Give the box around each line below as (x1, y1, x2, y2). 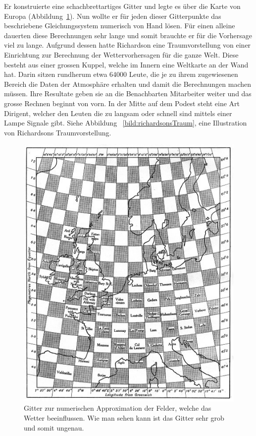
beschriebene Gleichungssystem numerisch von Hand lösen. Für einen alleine (4, 20, 235, 31)
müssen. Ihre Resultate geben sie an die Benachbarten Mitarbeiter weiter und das (4, 88, 252, 99)
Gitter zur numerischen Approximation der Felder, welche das (24, 403, 211, 413)
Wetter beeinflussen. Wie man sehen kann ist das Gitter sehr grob (24, 413, 224, 423)
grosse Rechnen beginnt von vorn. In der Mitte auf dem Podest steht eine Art (4, 98, 240, 108)
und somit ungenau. (24, 422, 84, 433)
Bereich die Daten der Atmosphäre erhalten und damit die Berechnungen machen (4, 78, 251, 89)
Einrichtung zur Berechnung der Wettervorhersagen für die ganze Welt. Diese (4, 49, 239, 60)
